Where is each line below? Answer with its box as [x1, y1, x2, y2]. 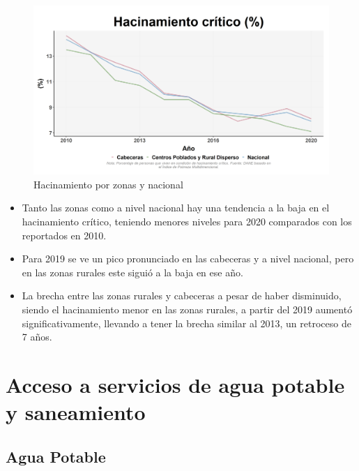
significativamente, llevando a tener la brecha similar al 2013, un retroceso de [22, 315, 351, 330]
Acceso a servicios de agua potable [6, 370, 345, 398]
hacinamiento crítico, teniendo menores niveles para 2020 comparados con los [22, 214, 352, 228]
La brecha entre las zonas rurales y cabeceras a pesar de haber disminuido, [22, 288, 342, 303]
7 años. [22, 329, 52, 344]
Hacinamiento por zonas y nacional [33, 177, 183, 191]
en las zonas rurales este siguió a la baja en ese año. [22, 264, 243, 279]
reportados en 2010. [22, 227, 107, 242]
